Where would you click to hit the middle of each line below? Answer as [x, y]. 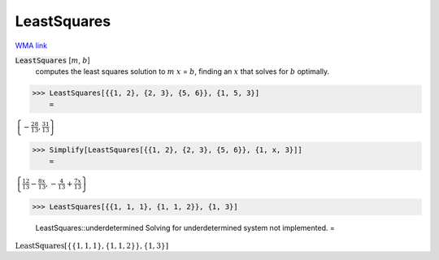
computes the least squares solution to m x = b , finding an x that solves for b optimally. [183, 71]
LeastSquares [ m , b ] [53, 60]
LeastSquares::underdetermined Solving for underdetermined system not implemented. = [185, 228]
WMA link [31, 45]
